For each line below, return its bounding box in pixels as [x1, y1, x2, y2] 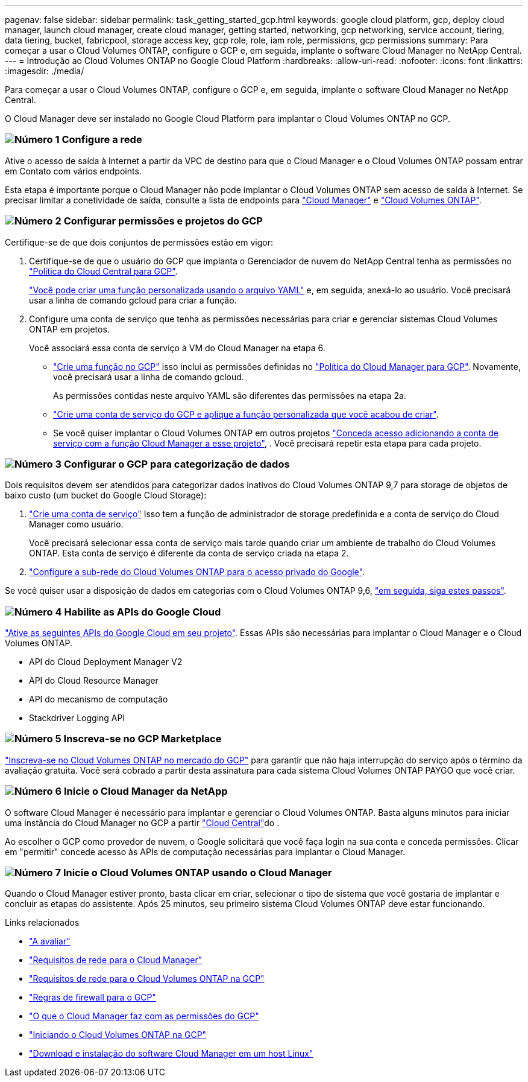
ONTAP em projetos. [29, 323, 110, 334]
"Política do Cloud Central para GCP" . [29, 266, 178, 276]
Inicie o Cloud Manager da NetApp [63, 785, 228, 798]
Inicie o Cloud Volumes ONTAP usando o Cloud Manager [63, 866, 332, 879]
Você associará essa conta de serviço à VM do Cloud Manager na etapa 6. [29, 342, 325, 353]
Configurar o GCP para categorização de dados [63, 457, 290, 470]
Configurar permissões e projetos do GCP [63, 215, 263, 228]
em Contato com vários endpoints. [5, 165, 142, 176]
